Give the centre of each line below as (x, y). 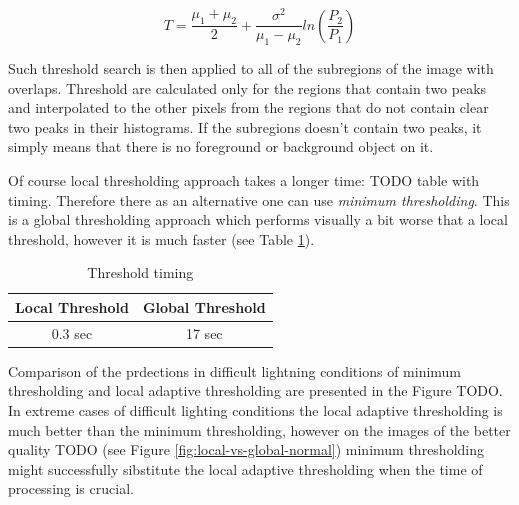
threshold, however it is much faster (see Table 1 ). (161, 238)
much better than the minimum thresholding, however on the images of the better (259, 429)
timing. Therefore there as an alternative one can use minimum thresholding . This (259, 199)
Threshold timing (140, 272)
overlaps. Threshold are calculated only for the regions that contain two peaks (247, 87)
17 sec (204, 332)
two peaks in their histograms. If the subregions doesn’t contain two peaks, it (245, 126)
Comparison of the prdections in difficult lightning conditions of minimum (235, 370)
